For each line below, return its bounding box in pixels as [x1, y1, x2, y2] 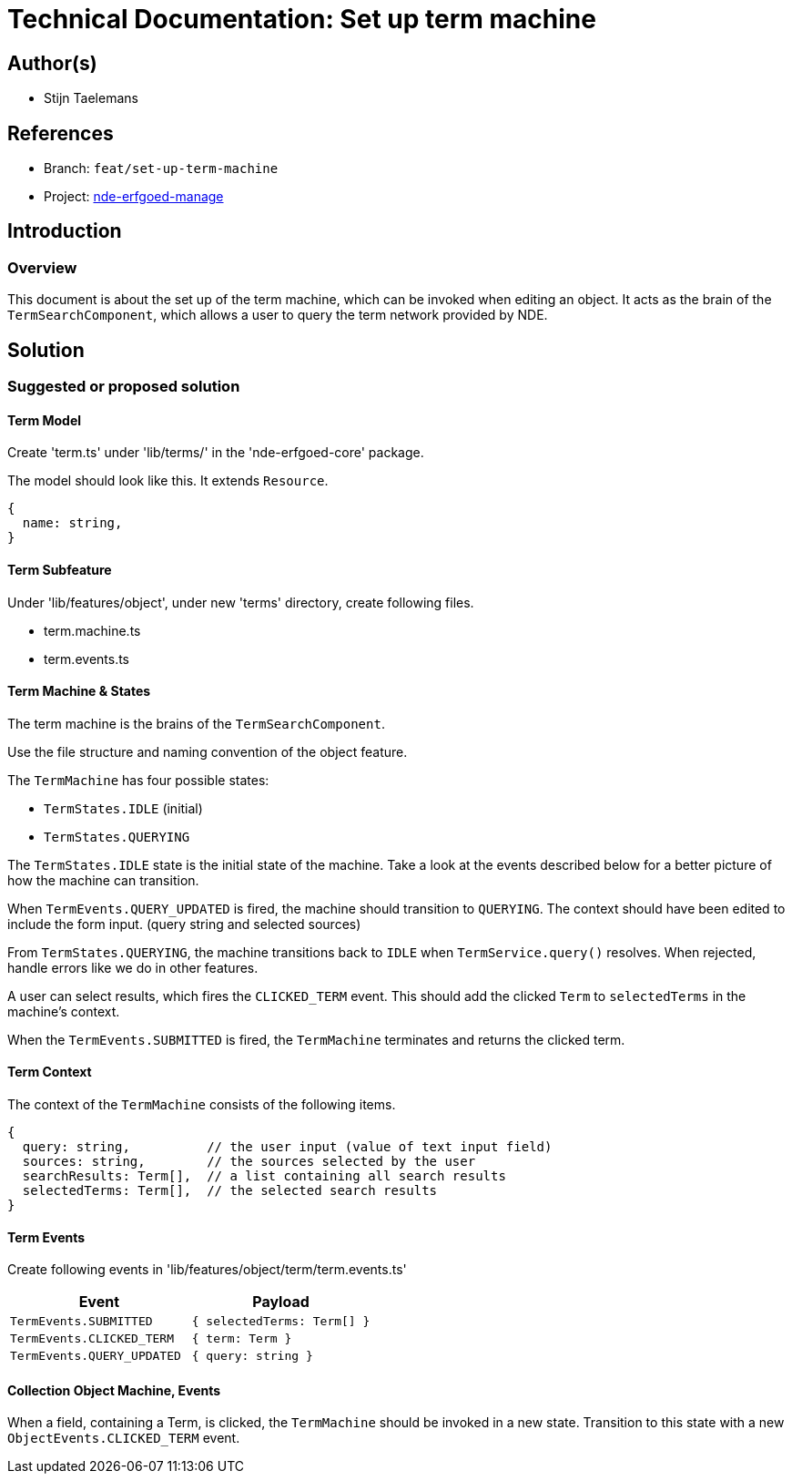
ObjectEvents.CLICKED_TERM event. [7, 1430, 240, 1446]
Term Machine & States [7, 683, 151, 700]
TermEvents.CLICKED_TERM [10, 1332, 175, 1346]
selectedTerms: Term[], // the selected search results [22, 1182, 438, 1198]
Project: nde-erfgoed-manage [44, 189, 224, 205]
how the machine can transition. [7, 872, 199, 888]
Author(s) [7, 51, 97, 75]
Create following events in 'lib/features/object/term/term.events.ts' [7, 1261, 407, 1278]
